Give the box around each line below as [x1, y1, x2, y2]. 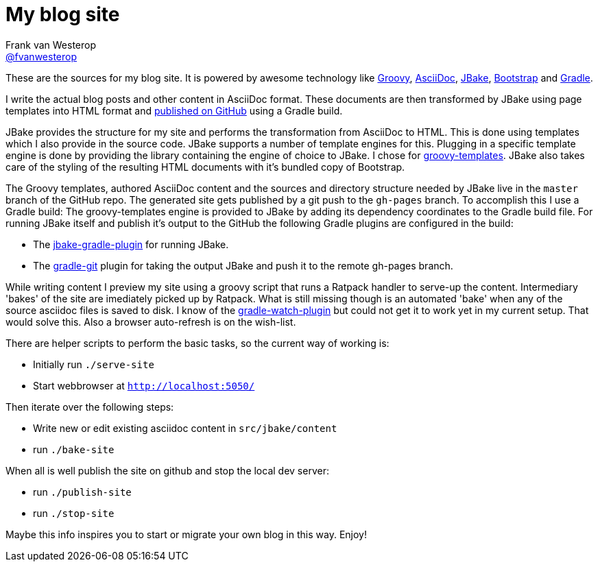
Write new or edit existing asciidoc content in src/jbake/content [33, 422, 337, 434]
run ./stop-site [33, 507, 115, 519]
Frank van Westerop [5, 38, 96, 51]
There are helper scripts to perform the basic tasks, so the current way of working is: [5, 337, 390, 349]
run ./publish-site [33, 485, 132, 498]
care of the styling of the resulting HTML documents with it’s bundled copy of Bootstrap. [5, 160, 405, 173]
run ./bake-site [33, 443, 115, 455]
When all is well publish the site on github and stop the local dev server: [5, 464, 329, 476]
